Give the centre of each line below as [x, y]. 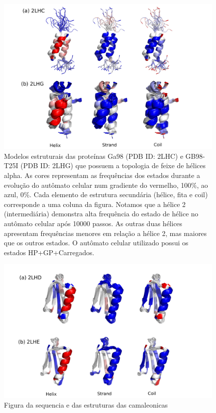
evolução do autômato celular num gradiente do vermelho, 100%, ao [106, 185]
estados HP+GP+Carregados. [49, 252]
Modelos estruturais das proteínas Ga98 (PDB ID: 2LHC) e [94, 156]
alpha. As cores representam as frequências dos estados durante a [102, 175]
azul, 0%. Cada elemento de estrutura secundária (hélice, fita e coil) [106, 194]
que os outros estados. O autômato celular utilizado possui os [96, 243]
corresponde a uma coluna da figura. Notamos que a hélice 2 [95, 204]
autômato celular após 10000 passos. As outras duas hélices [93, 223]
